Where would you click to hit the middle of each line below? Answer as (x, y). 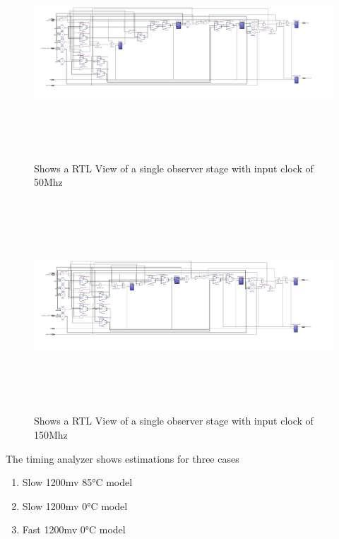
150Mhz (51, 434)
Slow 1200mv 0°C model (75, 505)
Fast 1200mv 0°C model (74, 529)
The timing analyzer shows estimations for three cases (123, 458)
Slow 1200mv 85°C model (77, 482)
